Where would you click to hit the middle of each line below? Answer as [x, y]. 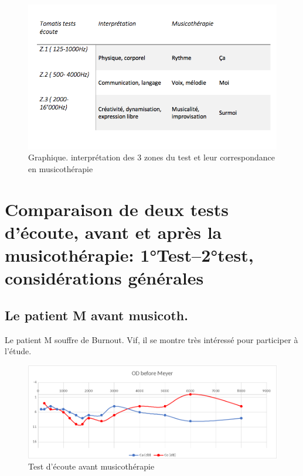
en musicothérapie [61, 169]
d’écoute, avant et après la [113, 232]
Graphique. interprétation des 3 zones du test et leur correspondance [152, 157]
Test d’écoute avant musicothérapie [91, 466]
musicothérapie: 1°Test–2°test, [129, 255]
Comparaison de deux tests [117, 209]
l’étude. [18, 351]
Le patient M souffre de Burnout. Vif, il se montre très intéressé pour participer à [151, 339]
